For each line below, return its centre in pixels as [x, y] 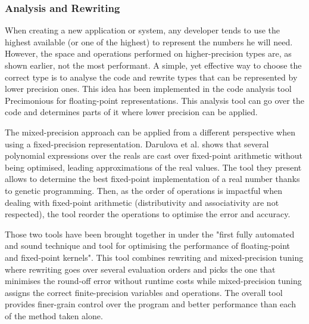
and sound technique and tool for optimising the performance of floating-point [148, 246]
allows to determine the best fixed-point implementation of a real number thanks [152, 179]
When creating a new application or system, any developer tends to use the [143, 30]
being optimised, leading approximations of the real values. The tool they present [153, 167]
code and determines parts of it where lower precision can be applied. [131, 112]
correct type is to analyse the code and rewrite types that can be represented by [151, 77]
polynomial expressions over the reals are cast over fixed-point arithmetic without [154, 155]
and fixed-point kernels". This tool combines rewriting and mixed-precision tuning [154, 257]
